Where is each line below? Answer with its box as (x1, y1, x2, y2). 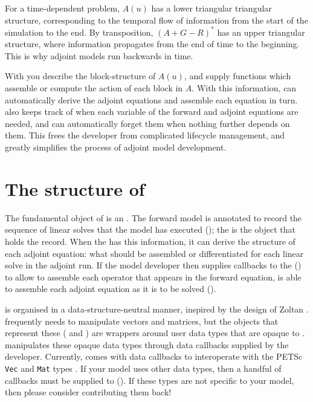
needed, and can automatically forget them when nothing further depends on (5, 117, 290, 129)
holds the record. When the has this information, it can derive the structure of (5, 235, 295, 247)
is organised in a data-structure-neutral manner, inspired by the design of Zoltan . (5, 302, 309, 315)
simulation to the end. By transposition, (5, 25, 153, 38)
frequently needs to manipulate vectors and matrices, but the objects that (5, 314, 279, 327)
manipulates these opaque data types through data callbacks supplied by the (5, 338, 289, 351)
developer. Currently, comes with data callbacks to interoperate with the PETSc (5, 350, 303, 363)
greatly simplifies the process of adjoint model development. (5, 141, 227, 154)
